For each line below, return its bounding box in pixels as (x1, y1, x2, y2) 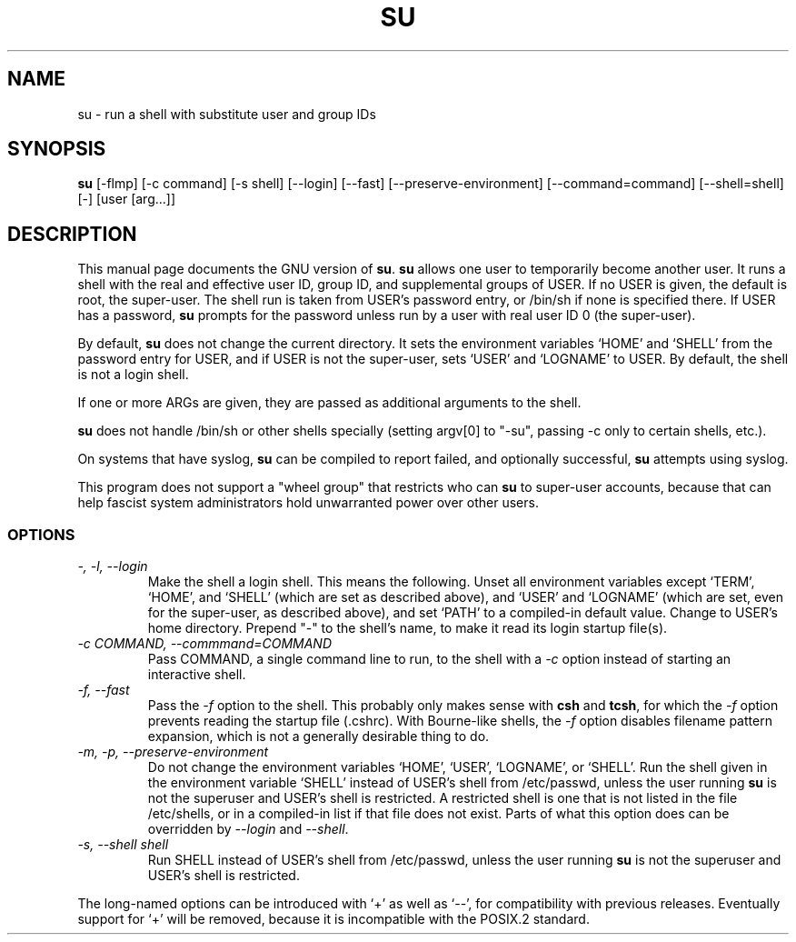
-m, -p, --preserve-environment (77, 744, 269, 760)
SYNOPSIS (7, 137, 106, 161)
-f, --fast (77, 682, 130, 698)
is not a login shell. (77, 366, 189, 383)
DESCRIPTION (7, 222, 137, 246)
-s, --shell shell (77, 837, 169, 853)
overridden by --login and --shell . (147, 821, 349, 837)
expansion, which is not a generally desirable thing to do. (147, 728, 490, 745)
